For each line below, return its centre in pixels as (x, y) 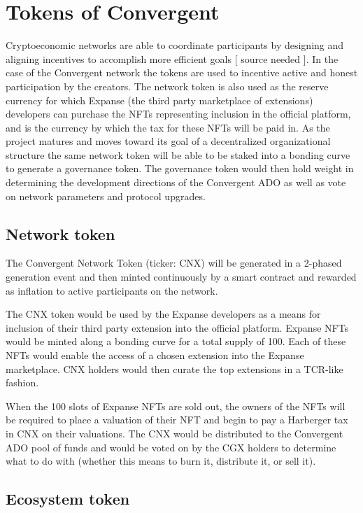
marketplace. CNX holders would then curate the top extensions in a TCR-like (175, 368)
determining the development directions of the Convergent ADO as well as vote (176, 182)
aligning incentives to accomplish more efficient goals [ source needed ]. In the (172, 58)
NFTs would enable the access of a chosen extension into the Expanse (155, 355)
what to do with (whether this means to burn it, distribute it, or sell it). (161, 461)
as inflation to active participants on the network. (112, 290)
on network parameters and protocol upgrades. (106, 196)
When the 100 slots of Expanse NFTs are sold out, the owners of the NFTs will (176, 406)
